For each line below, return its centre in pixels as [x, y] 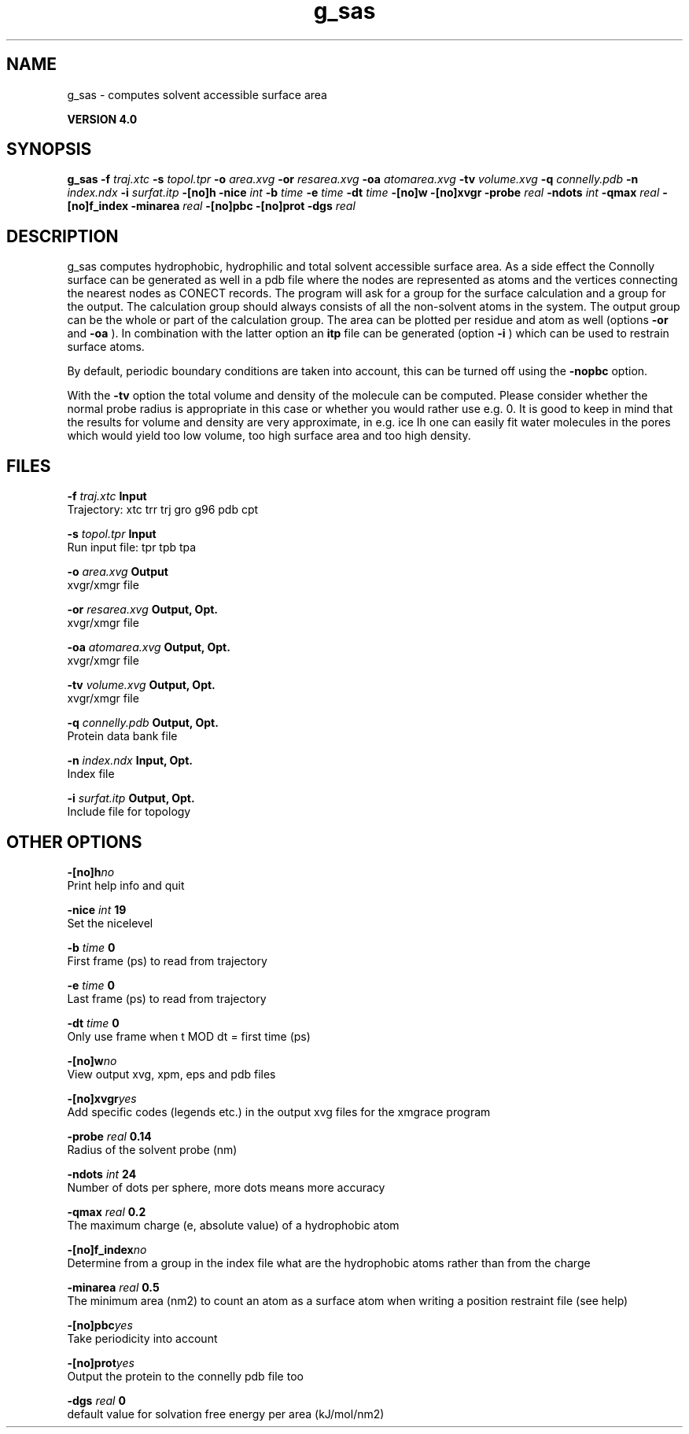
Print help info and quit [126, 885]
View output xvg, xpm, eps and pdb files [171, 1074]
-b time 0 [91, 947]
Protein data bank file [122, 736]
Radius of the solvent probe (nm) [152, 1149]
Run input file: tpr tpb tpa [132, 547]
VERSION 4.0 [102, 119]
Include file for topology [129, 812]
